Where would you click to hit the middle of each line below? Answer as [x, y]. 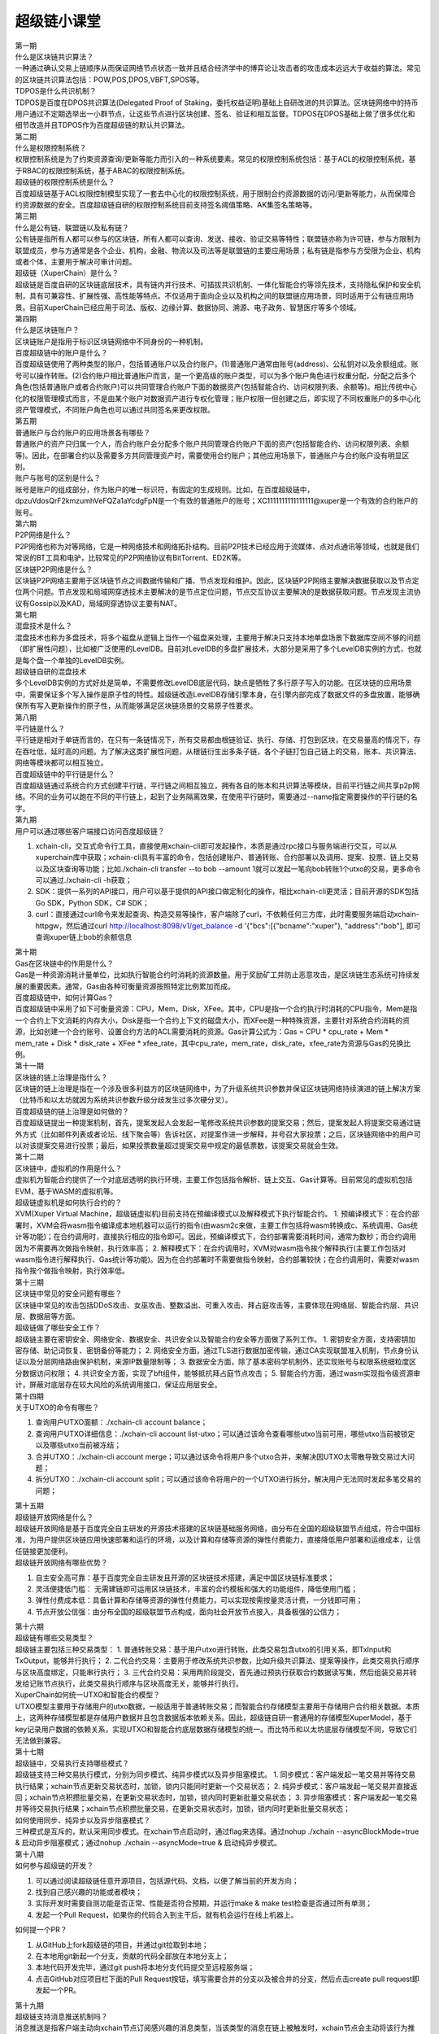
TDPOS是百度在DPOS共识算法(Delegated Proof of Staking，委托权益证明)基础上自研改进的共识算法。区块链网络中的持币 [217, 103]
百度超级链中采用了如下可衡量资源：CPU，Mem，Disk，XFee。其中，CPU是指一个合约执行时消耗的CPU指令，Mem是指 [216, 1009]
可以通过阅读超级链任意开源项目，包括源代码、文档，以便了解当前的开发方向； [167, 1880]
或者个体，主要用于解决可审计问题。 [76, 261]
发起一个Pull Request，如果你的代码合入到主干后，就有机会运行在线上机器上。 [167, 1914]
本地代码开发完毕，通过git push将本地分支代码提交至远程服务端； [145, 1967]
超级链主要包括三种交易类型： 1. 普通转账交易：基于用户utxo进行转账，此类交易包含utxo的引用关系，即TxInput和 [203, 1649]
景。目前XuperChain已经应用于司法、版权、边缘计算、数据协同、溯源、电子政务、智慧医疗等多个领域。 [188, 307]
